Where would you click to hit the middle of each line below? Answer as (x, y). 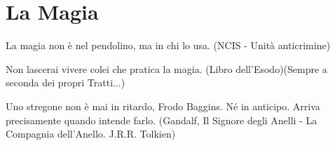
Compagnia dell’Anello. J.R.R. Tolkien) (91, 134)
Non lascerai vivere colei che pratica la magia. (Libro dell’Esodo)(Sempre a (166, 68)
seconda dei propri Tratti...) (66, 82)
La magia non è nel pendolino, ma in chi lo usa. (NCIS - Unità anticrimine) (168, 45)
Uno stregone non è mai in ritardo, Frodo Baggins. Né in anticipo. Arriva (163, 106)
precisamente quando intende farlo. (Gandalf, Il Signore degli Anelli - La (162, 120)
